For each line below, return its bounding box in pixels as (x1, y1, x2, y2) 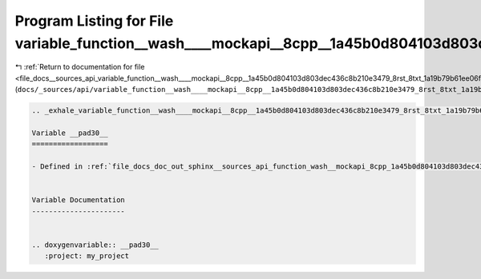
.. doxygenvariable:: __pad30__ (31, 240, 160, 249)
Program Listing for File (14, 12, 174, 30)
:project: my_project (44, 252, 130, 261)
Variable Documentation (31, 196, 126, 205)
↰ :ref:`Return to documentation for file (14, 62, 145, 72)
